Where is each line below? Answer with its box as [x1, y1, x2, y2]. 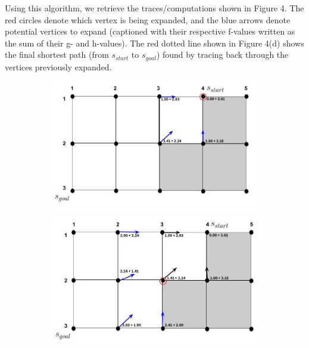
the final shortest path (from [5, 48, 109, 61]
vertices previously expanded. [5, 60, 112, 73]
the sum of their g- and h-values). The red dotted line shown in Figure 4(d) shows [5, 36, 304, 49]
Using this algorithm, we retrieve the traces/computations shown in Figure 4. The [5, 2, 304, 14]
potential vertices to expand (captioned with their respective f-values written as [5, 25, 295, 38]
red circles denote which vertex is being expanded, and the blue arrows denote [5, 13, 291, 26]
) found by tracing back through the [156, 48, 289, 61]
